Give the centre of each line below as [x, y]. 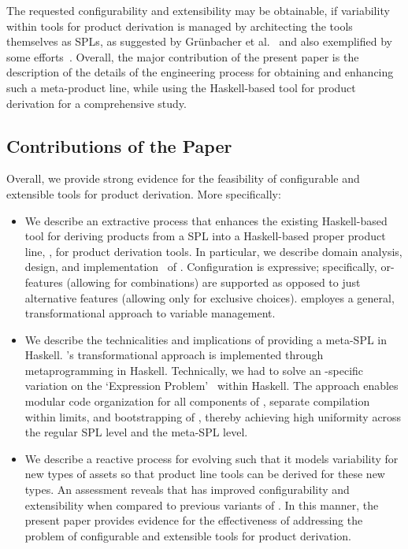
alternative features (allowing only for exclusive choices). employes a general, [210, 297]
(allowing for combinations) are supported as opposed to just [213, 282]
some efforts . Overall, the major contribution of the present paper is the [183, 56]
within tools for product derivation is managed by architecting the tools [180, 26]
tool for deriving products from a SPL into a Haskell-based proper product [205, 236]
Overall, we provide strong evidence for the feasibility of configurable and [183, 178]
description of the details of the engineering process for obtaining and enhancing [200, 72]
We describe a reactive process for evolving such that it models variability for [211, 458]
